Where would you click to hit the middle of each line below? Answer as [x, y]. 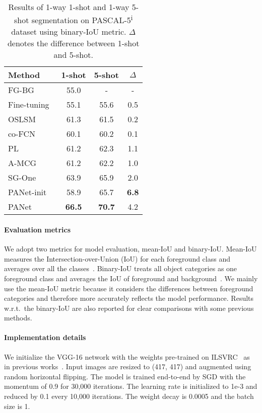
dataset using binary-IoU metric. [69, 32]
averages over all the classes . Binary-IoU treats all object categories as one [121, 268]
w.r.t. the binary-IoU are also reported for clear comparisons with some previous [129, 308]
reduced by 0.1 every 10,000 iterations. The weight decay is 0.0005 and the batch [129, 396]
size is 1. [17, 406]
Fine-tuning [29, 105]
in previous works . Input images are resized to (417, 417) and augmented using [128, 366]
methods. [18, 318]
